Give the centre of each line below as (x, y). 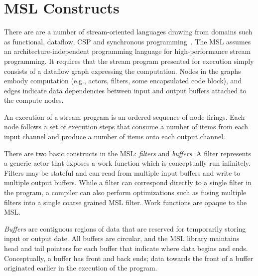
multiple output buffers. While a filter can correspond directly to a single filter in (128, 182)
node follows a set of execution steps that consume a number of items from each (126, 127)
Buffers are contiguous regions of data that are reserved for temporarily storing (125, 228)
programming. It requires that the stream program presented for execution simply (129, 61)
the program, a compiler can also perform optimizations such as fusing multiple (125, 192)
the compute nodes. (34, 100)
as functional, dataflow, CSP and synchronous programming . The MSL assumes (128, 41)
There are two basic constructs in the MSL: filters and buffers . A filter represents (128, 153)
